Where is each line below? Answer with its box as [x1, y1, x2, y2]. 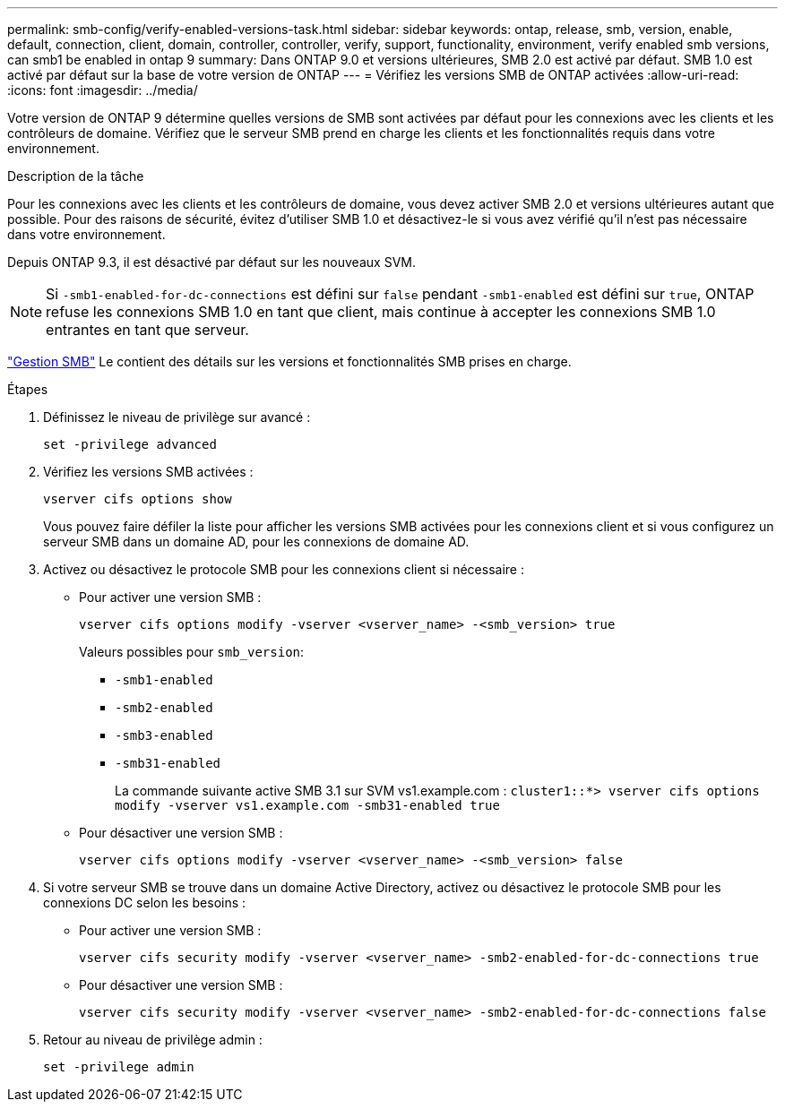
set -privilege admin [43, 1060, 194, 1074]
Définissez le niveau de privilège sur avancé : [43, 409, 311, 425]
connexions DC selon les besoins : [43, 895, 246, 910]
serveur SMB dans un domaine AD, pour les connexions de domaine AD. [43, 534, 470, 549]
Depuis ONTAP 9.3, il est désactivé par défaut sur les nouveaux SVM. [7, 254, 416, 270]
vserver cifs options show [43, 492, 232, 506]
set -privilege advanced [43, 437, 217, 451]
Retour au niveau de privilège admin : [43, 1032, 263, 1047]
